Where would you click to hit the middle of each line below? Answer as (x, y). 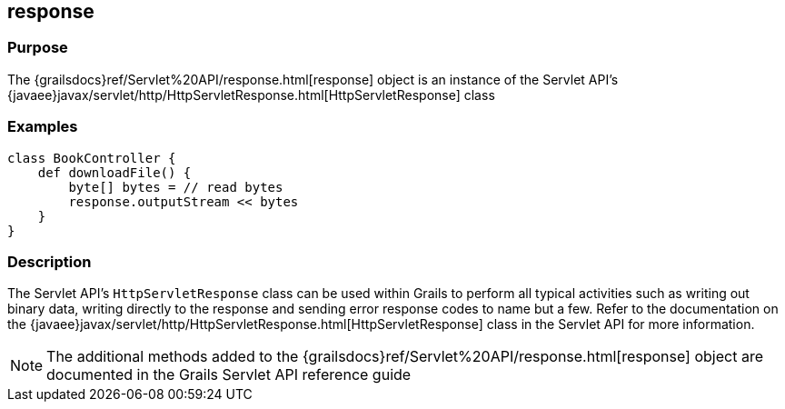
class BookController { (92, 158)
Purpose (38, 48)
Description (50, 261)
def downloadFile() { (114, 172)
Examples (43, 127)
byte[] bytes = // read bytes (176, 187)
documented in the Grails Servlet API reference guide (229, 375)
